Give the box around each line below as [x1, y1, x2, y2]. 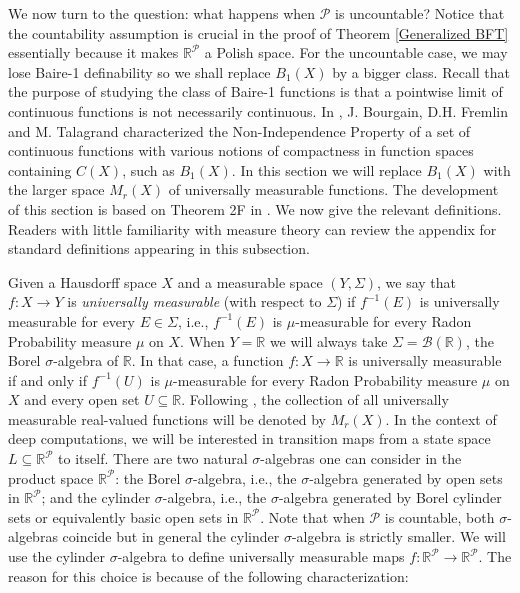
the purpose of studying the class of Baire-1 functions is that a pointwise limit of [8, 81, 503, 102]
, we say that [377, 271, 457, 292]
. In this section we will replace [231, 159, 422, 180]
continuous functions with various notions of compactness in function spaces [8, 140, 474, 161]
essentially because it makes [8, 42, 179, 63]
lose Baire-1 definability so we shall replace [8, 61, 271, 82]
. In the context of [385, 408, 497, 429]
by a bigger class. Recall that [332, 61, 511, 82]
